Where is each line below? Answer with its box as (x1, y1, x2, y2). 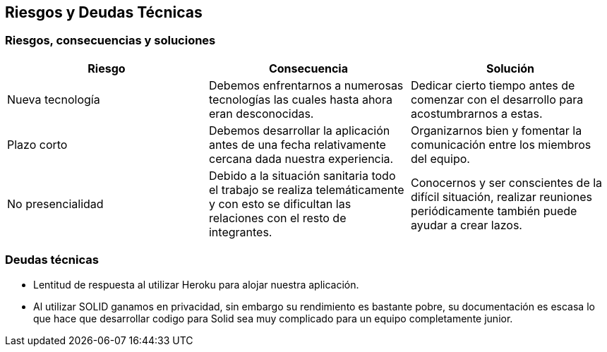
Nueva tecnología (7, 92, 100, 107)
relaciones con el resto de (208, 210, 347, 225)
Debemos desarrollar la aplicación (208, 123, 390, 138)
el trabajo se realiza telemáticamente (208, 182, 404, 197)
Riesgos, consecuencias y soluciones (5, 33, 216, 48)
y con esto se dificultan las (208, 196, 351, 211)
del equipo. (410, 151, 470, 166)
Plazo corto (7, 137, 68, 152)
